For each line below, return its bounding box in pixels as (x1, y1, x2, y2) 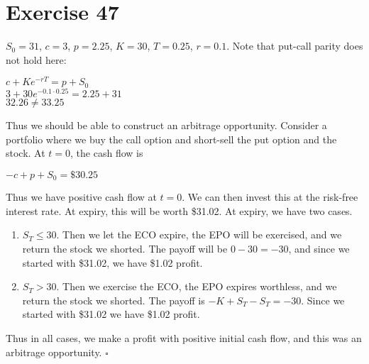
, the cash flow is (70, 145, 143, 160)
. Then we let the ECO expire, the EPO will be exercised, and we (56, 227, 342, 242)
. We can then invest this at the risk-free (182, 189, 358, 204)
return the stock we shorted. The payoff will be (22, 241, 228, 255)
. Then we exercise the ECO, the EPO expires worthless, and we (56, 279, 337, 294)
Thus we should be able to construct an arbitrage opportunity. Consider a (6, 117, 327, 132)
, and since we (288, 241, 350, 255)
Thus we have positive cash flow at (6, 189, 157, 204)
